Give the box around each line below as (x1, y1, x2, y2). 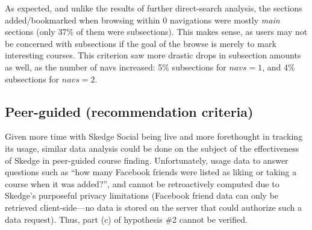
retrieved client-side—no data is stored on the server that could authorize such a (5, 200, 302, 213)
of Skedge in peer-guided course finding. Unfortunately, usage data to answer (5, 154, 289, 166)
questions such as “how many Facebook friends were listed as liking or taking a (5, 166, 297, 178)
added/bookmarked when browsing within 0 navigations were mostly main (5, 13, 280, 26)
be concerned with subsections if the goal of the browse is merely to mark (5, 37, 276, 49)
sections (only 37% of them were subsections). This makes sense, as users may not (5, 25, 308, 38)
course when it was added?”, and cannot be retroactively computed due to (5, 177, 279, 190)
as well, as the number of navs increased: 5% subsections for (5, 60, 226, 73)
